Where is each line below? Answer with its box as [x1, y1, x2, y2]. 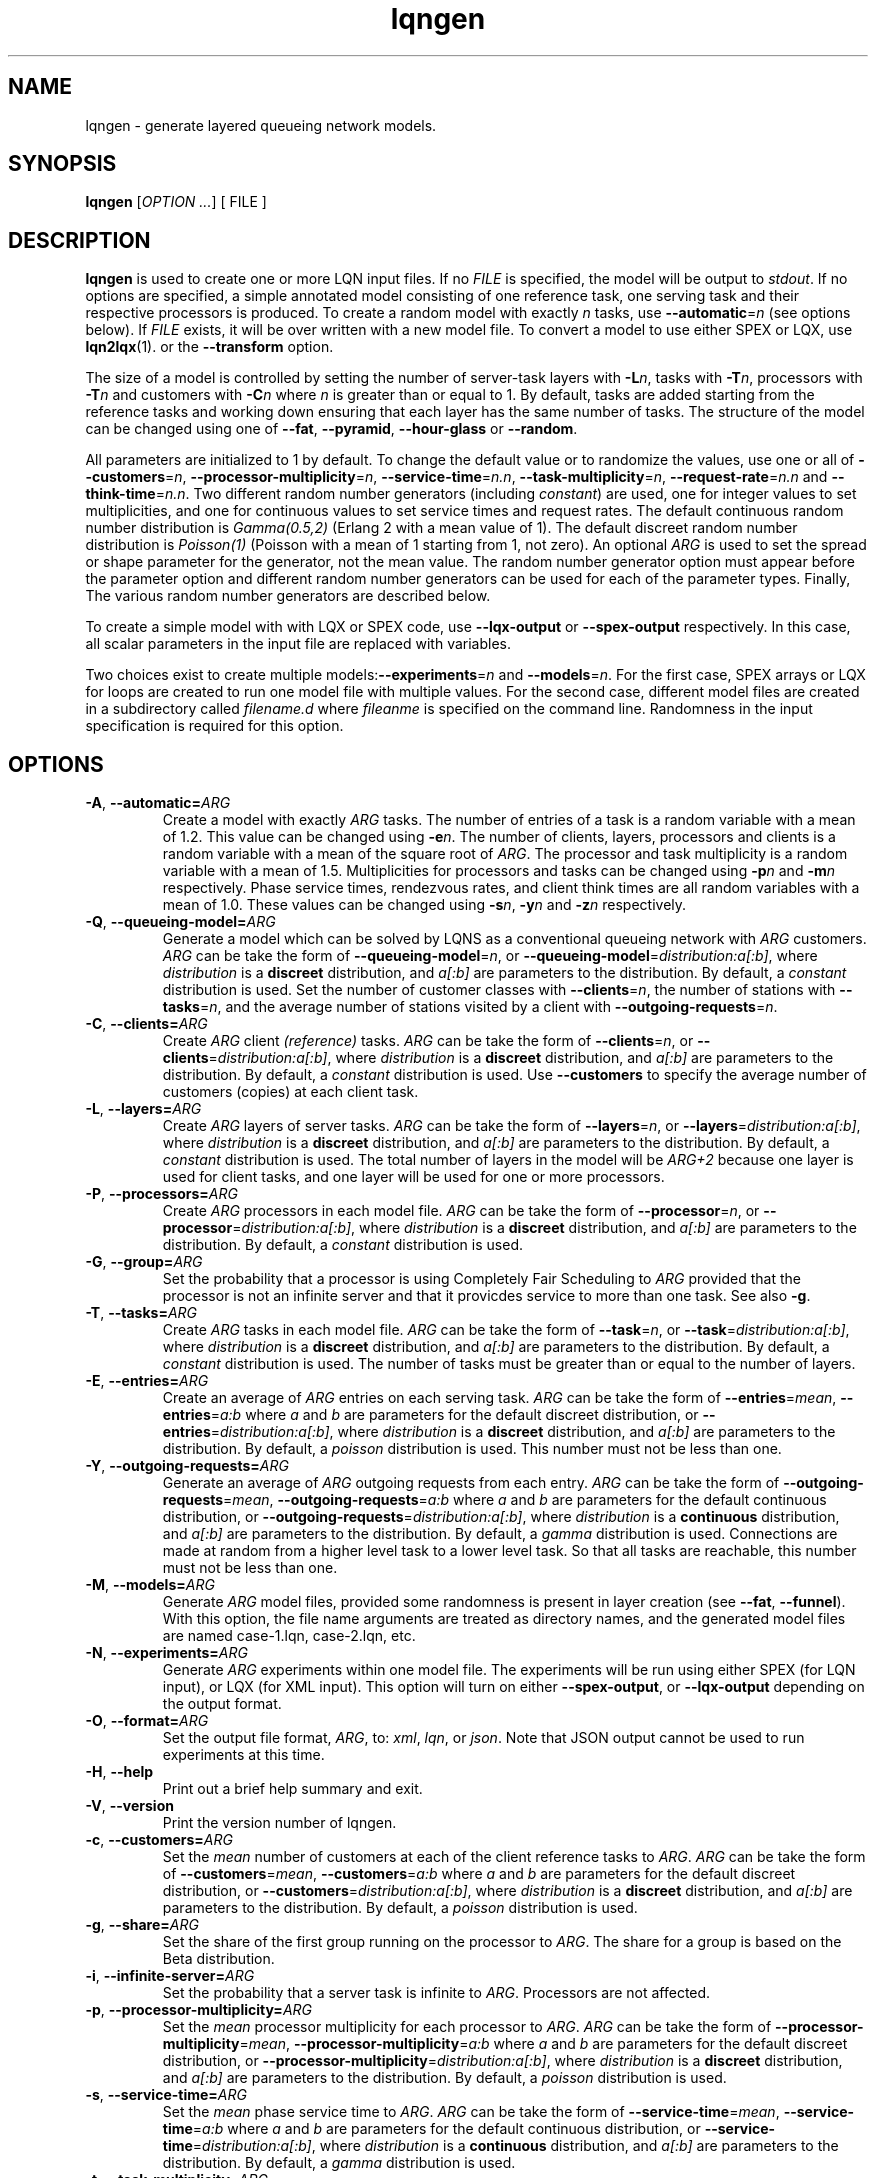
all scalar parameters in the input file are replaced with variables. [85, 635, 512, 653]
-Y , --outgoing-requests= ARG [85, 1457, 289, 1475]
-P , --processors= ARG [85, 1185, 238, 1203]
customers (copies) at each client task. [162, 1083, 419, 1101]
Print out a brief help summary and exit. [162, 1780, 423, 1798]
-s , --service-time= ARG [85, 2086, 247, 2104]
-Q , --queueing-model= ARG [85, 913, 276, 931]
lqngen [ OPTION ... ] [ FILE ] [85, 193, 267, 211]
